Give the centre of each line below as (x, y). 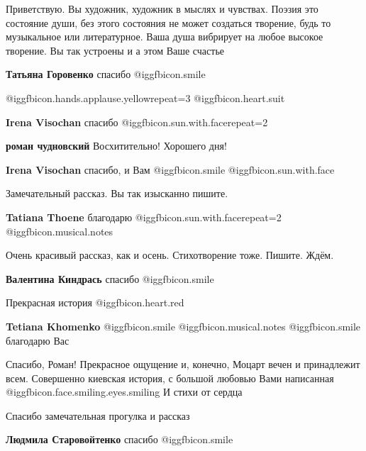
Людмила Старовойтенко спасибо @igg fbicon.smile (120, 439)
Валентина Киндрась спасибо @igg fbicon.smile (110, 278)
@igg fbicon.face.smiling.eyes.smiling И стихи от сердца (124, 392)
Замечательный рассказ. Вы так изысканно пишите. (117, 193)
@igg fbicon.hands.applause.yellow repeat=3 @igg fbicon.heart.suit (145, 98)
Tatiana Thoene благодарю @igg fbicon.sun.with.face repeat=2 (144, 217)
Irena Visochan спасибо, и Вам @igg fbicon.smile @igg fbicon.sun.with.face (170, 169)
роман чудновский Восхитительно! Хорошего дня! (116, 146)
